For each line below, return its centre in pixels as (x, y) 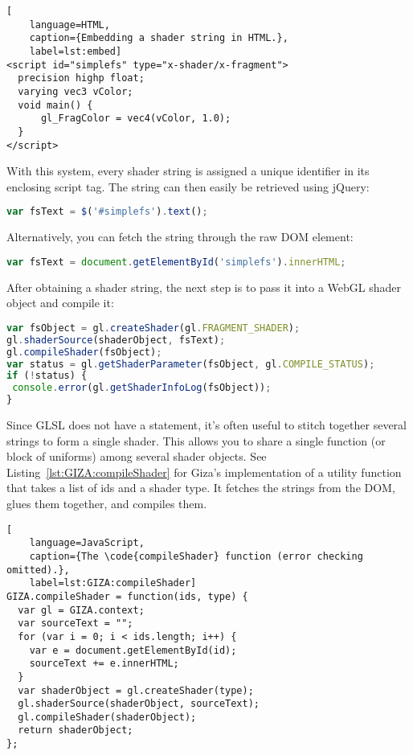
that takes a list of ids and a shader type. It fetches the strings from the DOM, (201, 488)
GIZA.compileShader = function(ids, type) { (127, 596)
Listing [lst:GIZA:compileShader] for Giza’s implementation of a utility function (204, 472)
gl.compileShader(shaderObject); (107, 717)
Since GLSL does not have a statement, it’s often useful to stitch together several (206, 425)
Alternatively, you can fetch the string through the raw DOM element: (180, 237)
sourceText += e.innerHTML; (104, 664)
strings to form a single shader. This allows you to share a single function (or (196, 440)
